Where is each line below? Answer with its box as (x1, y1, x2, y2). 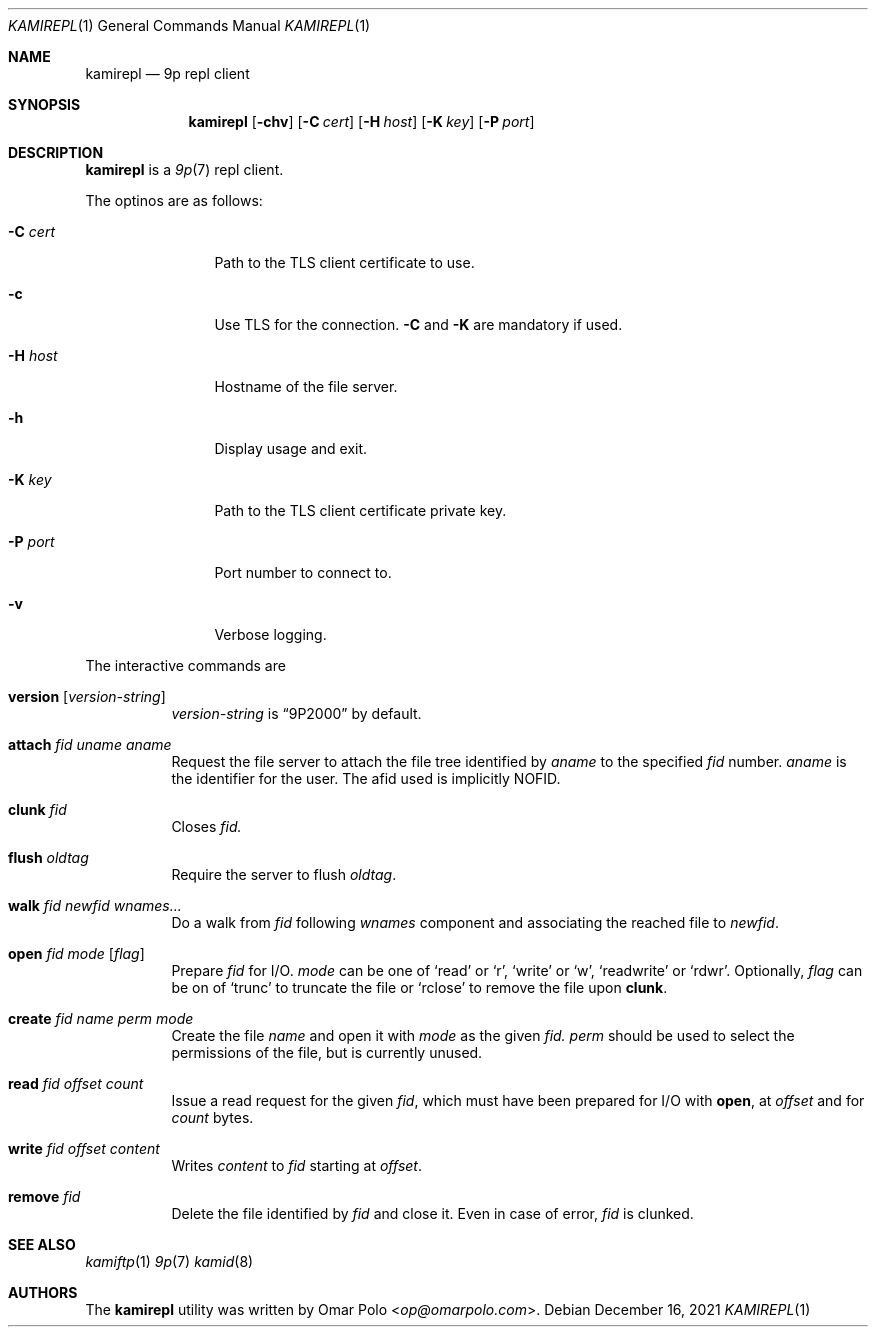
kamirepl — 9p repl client (85, 65, 250, 82)
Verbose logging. (214, 626, 327, 643)
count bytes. (171, 1109, 254, 1126)
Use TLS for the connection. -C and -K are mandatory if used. (214, 316, 623, 333)
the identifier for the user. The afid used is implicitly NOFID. (171, 770, 561, 787)
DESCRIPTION (8, 144, 104, 161)
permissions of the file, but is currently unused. (171, 1044, 483, 1061)
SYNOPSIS (8, 96, 81, 113)
